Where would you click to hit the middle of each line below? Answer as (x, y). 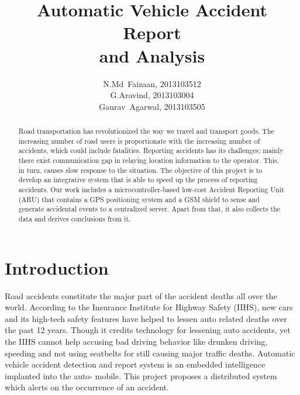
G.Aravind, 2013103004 (152, 95)
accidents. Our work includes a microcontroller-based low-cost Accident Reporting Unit (151, 190)
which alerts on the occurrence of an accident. (87, 387)
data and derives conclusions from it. (75, 218)
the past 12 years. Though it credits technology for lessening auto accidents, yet (148, 330)
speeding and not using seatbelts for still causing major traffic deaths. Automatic (150, 353)
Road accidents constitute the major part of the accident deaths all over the (141, 295)
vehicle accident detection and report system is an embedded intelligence (135, 364)
